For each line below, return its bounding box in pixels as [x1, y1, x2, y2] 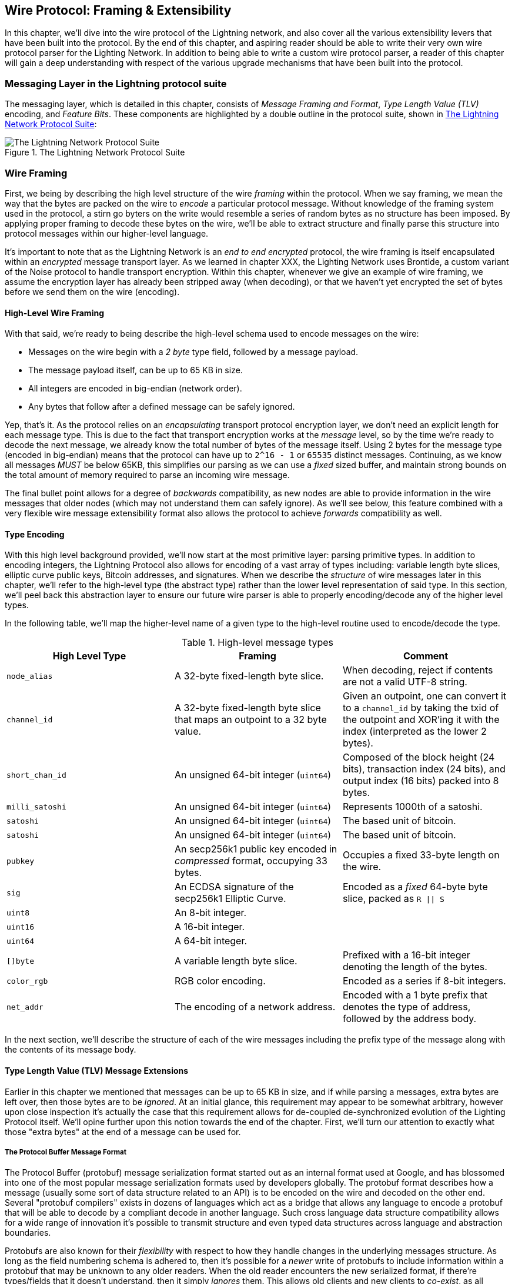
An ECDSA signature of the [174, 881, 294, 893]
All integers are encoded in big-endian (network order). [28, 383, 242, 394]
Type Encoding [5, 529, 65, 539]
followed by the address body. [342, 1013, 477, 1025]
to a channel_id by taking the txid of [342, 702, 499, 714]
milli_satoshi [6, 802, 66, 811]
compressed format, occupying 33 [174, 855, 327, 867]
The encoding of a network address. [174, 1001, 336, 1013]
